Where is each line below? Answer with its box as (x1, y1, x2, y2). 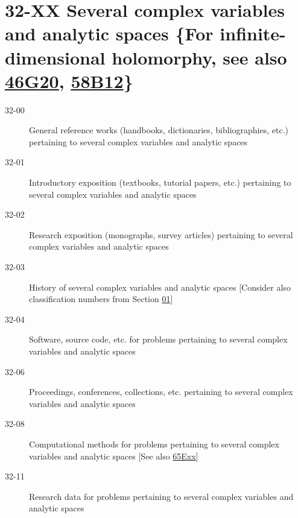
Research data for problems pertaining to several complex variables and (29, 490, 294, 502)
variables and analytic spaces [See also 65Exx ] (29, 449, 198, 462)
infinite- (220, 21, 286, 46)
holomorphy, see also (112, 45, 287, 69)
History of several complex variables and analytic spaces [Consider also (29, 280, 291, 293)
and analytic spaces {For (5, 21, 214, 46)
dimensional (5, 45, 106, 69)
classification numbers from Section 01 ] (29, 292, 173, 305)
